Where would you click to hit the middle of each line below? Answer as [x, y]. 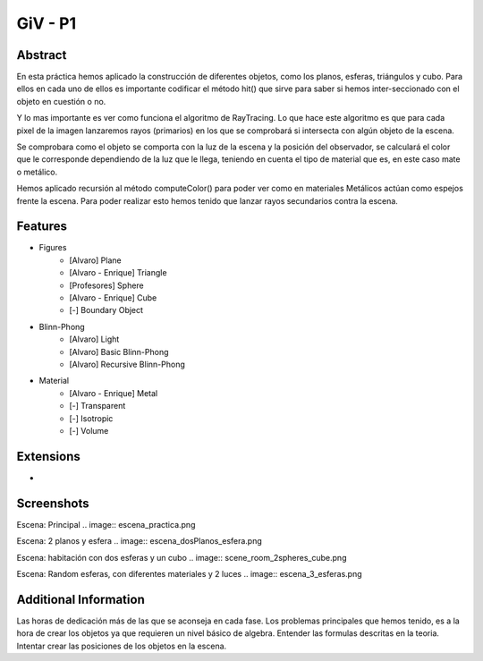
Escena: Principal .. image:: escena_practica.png [106, 524]
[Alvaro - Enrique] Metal [114, 393]
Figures [53, 248]
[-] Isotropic [91, 418]
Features [42, 227]
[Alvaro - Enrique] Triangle [118, 273]
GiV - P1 [47, 23]
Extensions [48, 456]
